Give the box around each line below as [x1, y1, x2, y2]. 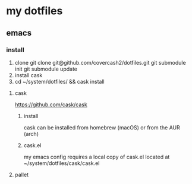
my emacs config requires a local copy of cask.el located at [23, 153, 170, 160]
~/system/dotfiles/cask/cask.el [23, 159, 100, 167]
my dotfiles [6, 4, 63, 18]
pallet [14, 171, 29, 178]
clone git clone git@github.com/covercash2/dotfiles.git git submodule [14, 59, 186, 66]
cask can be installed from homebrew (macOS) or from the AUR [23, 123, 180, 131]
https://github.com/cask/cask [14, 101, 87, 108]
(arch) [23, 130, 39, 137]
